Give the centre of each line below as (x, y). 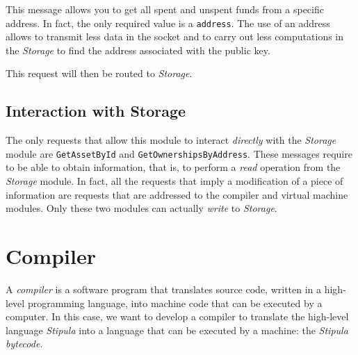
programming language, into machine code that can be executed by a (175, 303)
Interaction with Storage (96, 111)
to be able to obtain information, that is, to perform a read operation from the (173, 167)
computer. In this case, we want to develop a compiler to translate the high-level (177, 316)
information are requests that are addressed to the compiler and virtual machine (177, 194)
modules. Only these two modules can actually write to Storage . (141, 208)
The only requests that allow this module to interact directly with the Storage (171, 140)
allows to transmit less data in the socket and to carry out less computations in (175, 36)
